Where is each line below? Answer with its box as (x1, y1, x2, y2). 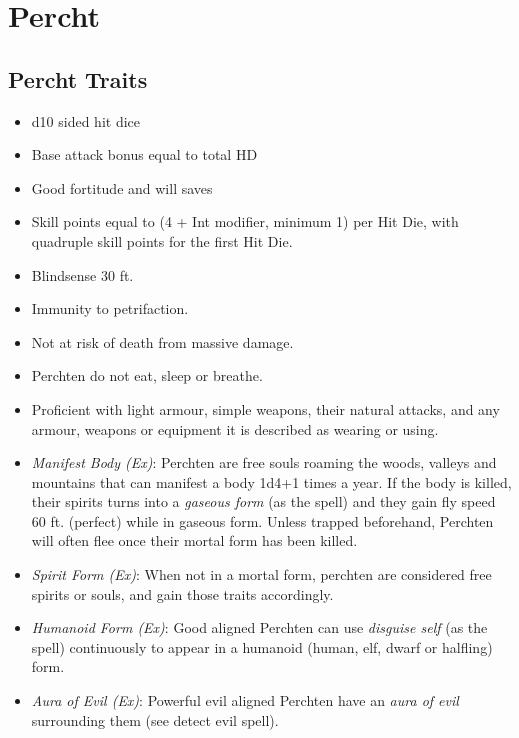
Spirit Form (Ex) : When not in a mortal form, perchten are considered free (31, 564, 492, 585)
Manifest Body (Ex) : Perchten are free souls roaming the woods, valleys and (31, 452, 497, 473)
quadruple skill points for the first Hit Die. (31, 230, 293, 251)
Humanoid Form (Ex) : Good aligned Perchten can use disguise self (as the (31, 617, 488, 638)
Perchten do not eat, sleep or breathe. (31, 365, 263, 386)
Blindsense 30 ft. (31, 264, 134, 285)
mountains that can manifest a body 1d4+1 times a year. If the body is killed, (31, 471, 512, 492)
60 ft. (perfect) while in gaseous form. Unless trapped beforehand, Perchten (31, 510, 494, 531)
